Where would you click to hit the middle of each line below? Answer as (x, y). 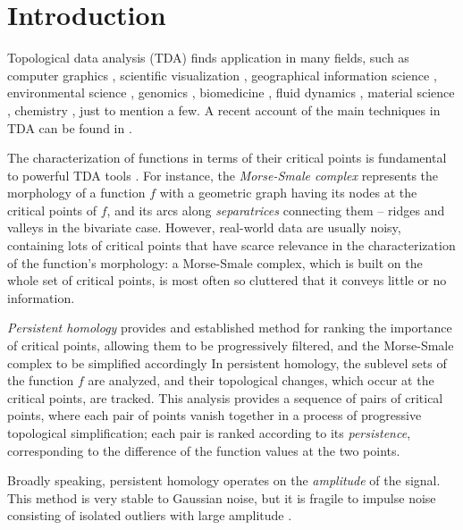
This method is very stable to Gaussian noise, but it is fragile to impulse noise (222, 497)
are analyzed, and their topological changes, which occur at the (261, 380)
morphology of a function (76, 193)
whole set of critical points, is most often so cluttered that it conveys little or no (227, 280)
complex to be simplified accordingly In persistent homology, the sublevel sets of (227, 362)
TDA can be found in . (70, 127)
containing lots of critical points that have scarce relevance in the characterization (231, 245)
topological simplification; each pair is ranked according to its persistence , (209, 433)
